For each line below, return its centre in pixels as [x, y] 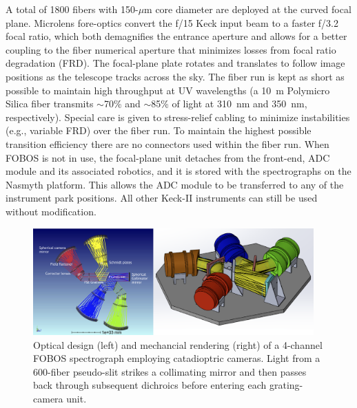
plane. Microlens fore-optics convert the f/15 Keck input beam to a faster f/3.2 [172, 22]
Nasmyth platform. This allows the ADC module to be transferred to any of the [175, 184]
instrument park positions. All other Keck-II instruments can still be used [162, 198]
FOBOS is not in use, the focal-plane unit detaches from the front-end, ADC [168, 157]
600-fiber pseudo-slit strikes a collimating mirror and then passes [170, 371]
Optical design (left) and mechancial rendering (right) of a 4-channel [178, 344]
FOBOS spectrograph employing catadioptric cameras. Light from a [177, 358]
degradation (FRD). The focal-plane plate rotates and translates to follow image [175, 63]
